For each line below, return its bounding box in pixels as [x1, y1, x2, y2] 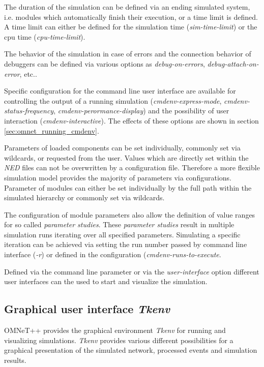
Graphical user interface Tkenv [4, 301, 170, 317]
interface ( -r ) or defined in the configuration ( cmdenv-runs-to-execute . [4, 249, 221, 260]
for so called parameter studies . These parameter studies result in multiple [4, 219, 234, 230]
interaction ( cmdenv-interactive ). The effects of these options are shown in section [4, 115, 259, 126]
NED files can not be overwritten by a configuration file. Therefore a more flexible [4, 162, 260, 173]
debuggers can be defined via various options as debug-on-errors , [4, 58, 205, 69]
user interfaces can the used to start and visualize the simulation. [4, 276, 208, 287]
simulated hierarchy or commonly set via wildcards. [4, 192, 165, 203]
